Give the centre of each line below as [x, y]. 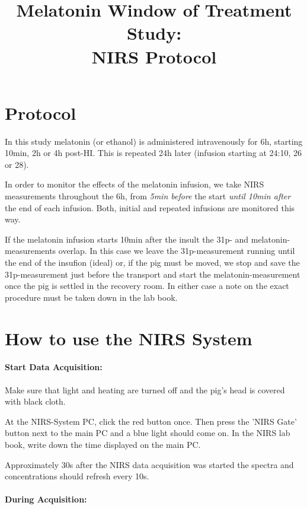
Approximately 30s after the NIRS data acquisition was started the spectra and [149, 464]
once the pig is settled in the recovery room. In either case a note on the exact [147, 286]
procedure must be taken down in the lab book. [91, 297]
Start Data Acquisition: [54, 367]
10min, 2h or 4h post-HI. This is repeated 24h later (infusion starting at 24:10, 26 [153, 153]
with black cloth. [35, 401]
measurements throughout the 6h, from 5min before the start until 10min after [148, 196]
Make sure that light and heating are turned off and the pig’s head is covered [145, 389]
